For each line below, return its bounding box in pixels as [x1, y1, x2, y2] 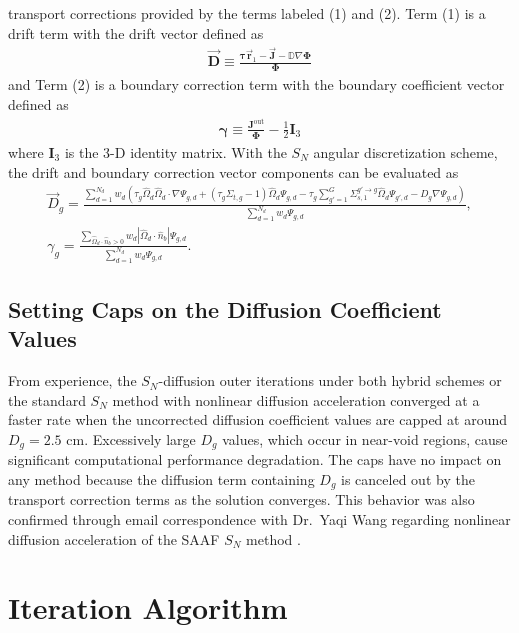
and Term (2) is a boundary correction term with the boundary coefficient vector [8, 74, 505, 95]
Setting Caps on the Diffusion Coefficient [8, 294, 442, 324]
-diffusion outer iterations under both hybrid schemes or [158, 370, 502, 391]
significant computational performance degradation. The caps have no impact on [8, 449, 502, 470]
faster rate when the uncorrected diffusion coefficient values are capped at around [8, 409, 507, 430]
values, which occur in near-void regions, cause [222, 428, 508, 449]
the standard [8, 389, 86, 410]
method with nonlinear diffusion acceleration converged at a [112, 389, 480, 410]
